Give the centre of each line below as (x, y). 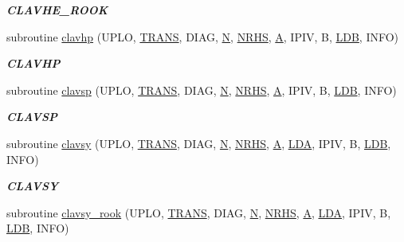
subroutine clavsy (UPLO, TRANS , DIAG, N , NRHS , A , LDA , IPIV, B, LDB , (199, 143)
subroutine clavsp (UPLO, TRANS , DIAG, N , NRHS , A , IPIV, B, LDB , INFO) (202, 90)
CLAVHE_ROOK (57, 10)
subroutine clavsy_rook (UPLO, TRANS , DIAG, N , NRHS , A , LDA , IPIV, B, (199, 212)
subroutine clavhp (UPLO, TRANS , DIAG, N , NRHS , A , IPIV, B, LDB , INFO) (203, 36)
